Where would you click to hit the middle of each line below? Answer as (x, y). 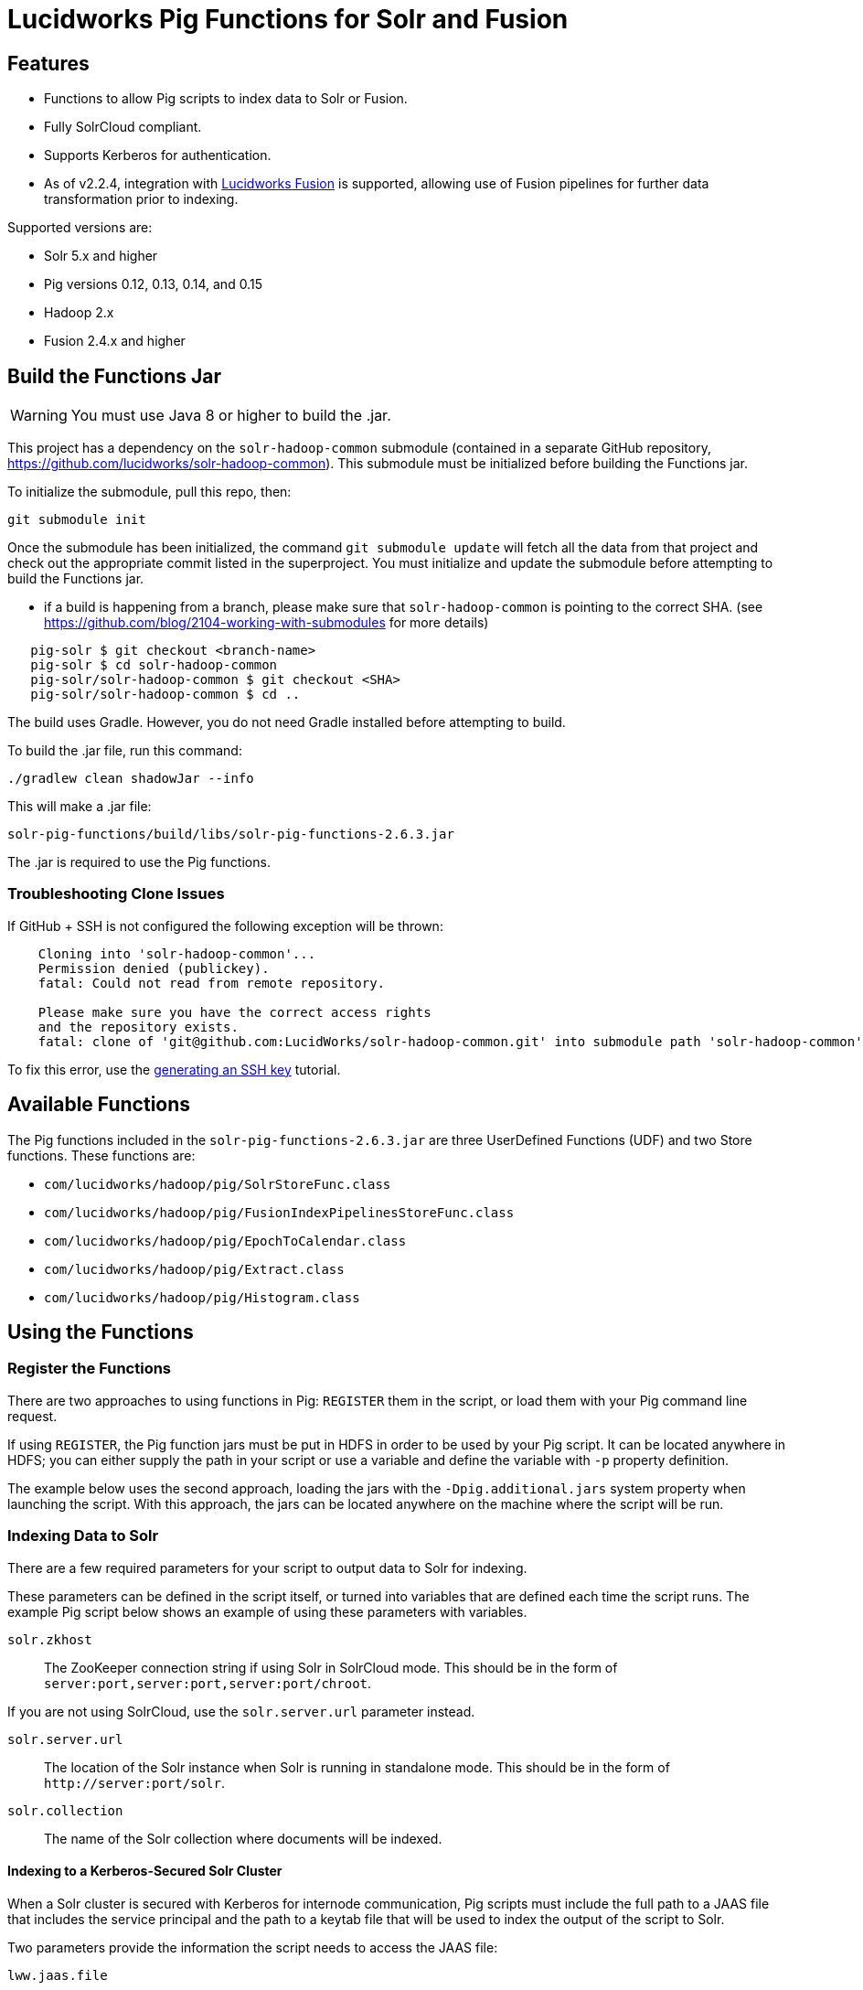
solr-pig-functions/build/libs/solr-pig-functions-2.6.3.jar (231, 835)
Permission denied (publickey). (154, 968)
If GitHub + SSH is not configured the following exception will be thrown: (225, 925)
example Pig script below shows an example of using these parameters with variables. (267, 1611)
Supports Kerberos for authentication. (158, 155)
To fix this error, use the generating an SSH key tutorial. (174, 1069)
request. (32, 1416)
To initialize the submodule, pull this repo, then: (149, 492)
